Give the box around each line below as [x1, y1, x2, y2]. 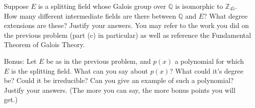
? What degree [204, 10, 248, 21]
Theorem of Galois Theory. [4, 39, 85, 50]
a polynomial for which [175, 55, 244, 66]
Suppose [4, 1, 29, 11]
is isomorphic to [175, 1, 223, 11]
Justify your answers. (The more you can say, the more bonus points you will [4, 84, 236, 95]
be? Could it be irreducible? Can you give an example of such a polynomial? [4, 75, 234, 85]
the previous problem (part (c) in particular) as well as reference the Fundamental [4, 29, 251, 40]
